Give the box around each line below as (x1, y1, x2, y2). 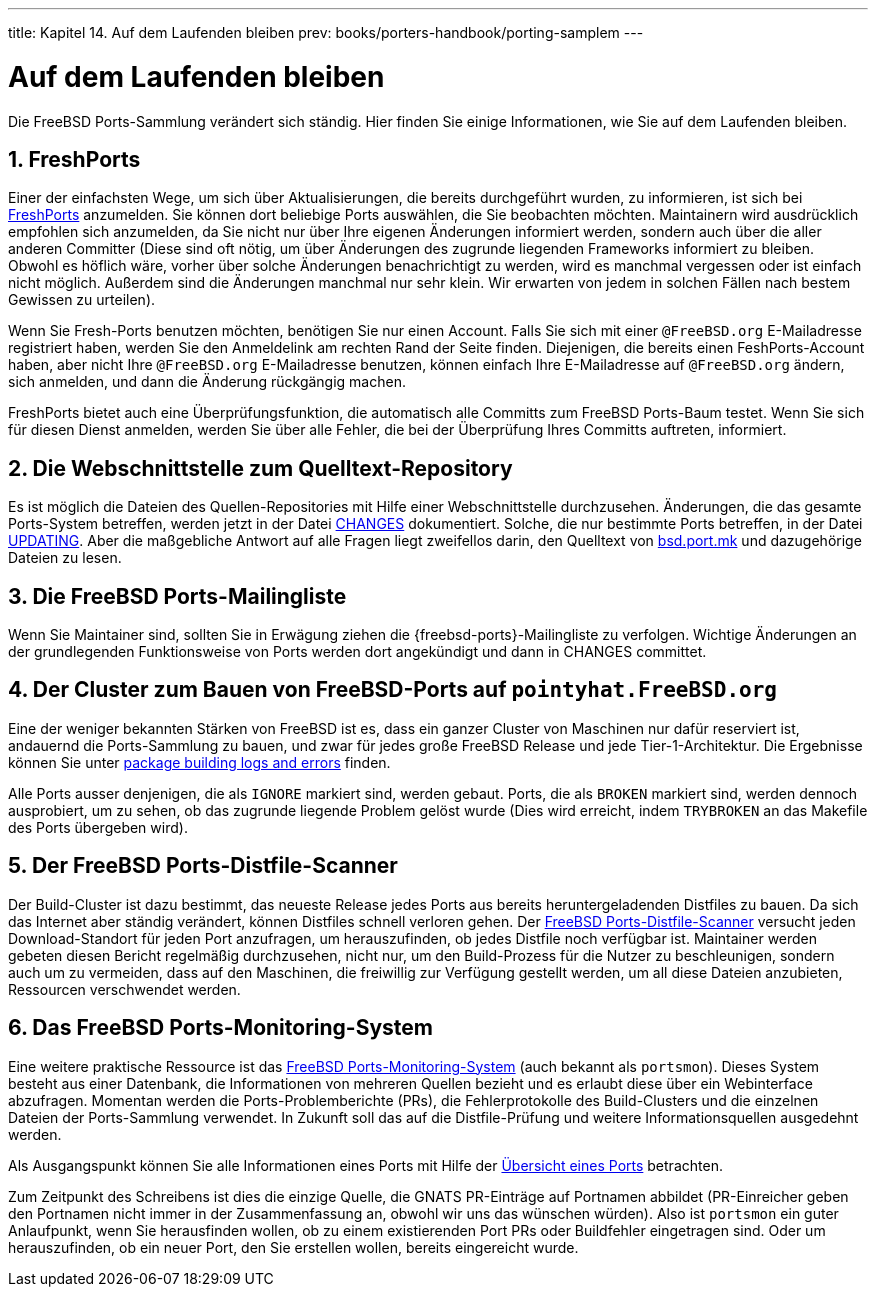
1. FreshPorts (8, 146, 141, 172)
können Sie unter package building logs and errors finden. (8, 753, 391, 771)
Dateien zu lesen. (8, 549, 122, 567)
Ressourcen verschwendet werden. (8, 980, 241, 998)
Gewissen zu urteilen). (8, 291, 156, 309)
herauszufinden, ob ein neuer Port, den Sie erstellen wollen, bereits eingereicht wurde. (8, 1238, 579, 1256)
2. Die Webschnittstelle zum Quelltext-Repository (8, 455, 513, 481)
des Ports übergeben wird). (8, 818, 188, 836)
